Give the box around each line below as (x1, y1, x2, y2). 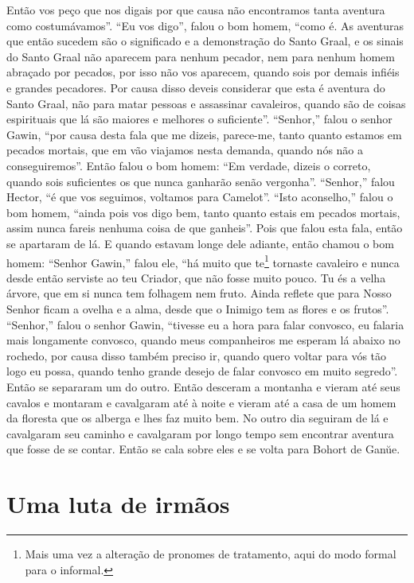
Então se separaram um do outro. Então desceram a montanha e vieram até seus (6, 378, 400, 394)
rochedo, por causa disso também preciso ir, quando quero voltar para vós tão (6, 347, 387, 363)
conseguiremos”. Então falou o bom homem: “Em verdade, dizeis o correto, (6, 157, 371, 173)
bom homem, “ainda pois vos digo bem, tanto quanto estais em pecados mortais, (6, 204, 400, 220)
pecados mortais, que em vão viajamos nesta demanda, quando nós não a (6, 142, 364, 158)
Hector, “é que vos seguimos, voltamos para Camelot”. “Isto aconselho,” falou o (6, 189, 393, 205)
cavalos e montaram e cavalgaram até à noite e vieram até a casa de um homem (6, 394, 396, 410)
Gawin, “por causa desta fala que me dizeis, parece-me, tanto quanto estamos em (6, 126, 402, 142)
